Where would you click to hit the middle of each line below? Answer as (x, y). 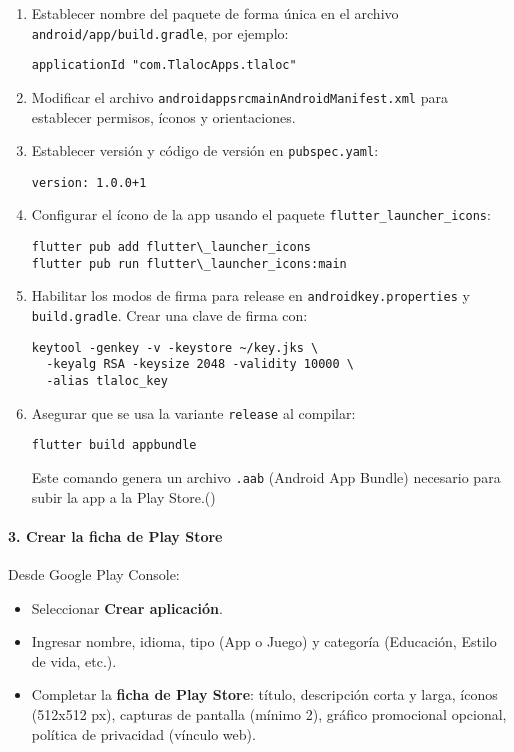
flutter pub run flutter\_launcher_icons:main (189, 263)
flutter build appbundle (114, 445)
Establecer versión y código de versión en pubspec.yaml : (205, 150)
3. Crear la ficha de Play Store (115, 535)
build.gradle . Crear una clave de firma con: (169, 315)
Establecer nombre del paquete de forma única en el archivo (215, 13)
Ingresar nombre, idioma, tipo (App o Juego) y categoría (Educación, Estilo (264, 641)
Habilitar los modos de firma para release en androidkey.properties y (250, 295)
